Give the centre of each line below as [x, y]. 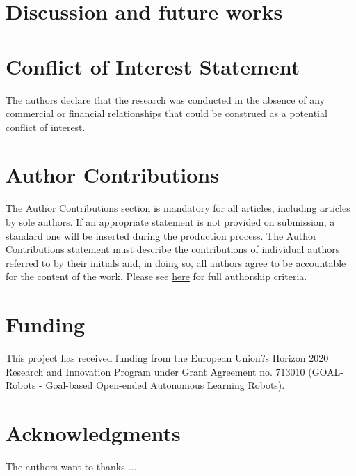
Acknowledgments [93, 433]
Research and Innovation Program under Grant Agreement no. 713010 [155, 371]
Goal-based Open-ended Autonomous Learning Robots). [165, 385]
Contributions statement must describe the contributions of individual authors [173, 249]
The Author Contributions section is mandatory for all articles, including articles [178, 208]
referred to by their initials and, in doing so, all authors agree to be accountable [176, 262]
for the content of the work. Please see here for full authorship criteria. [156, 276]
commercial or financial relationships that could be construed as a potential [167, 113]
